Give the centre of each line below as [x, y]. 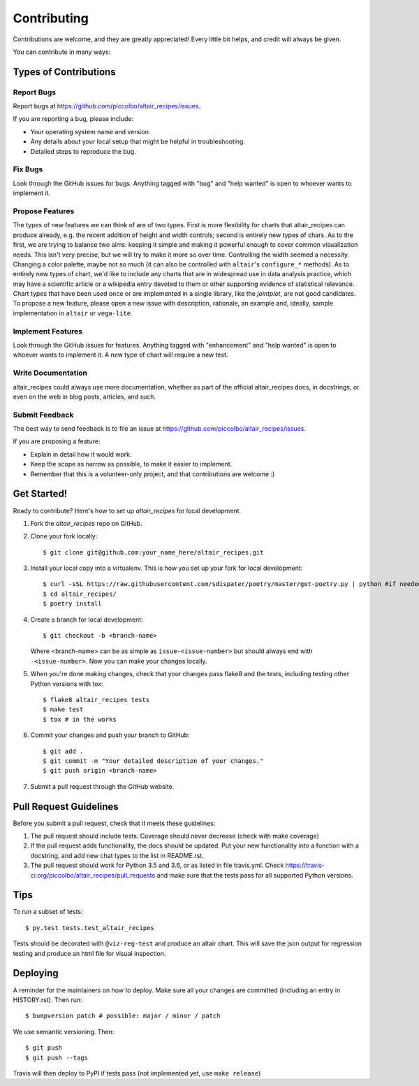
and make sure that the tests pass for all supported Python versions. [255, 875]
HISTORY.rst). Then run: [47, 999]
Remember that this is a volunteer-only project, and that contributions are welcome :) [153, 474]
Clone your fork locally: [64, 536]
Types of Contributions [64, 72]
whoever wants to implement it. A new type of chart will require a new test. [120, 355]
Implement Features [48, 331]
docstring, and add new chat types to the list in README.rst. [117, 855]
